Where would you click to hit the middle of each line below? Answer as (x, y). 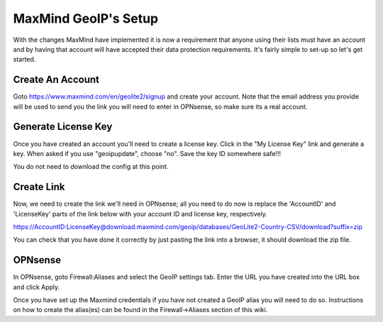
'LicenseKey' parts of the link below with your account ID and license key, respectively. (140, 213)
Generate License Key (63, 127)
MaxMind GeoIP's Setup (86, 18)
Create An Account (56, 80)
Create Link (39, 187)
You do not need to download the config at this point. (91, 167)
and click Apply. (37, 287)
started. (24, 60)
